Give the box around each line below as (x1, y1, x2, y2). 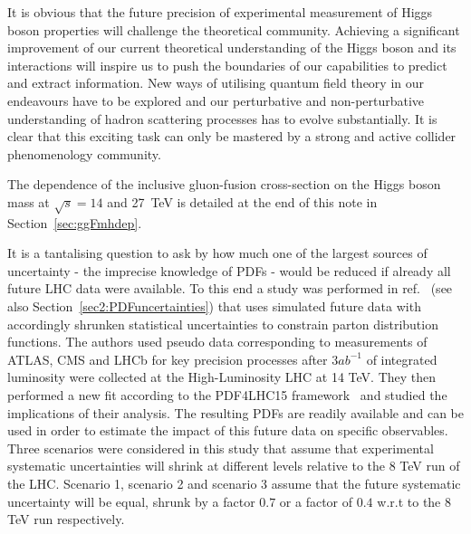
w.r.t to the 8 (377, 491, 451, 510)
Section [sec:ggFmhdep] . (7, 213, 142, 232)
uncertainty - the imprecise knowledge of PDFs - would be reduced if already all (7, 261, 451, 280)
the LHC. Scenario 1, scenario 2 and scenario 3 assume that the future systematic (7, 474, 461, 493)
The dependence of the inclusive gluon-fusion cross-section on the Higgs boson (7, 175, 441, 194)
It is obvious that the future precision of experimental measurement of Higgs (7, 3, 433, 21)
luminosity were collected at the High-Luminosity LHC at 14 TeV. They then (7, 367, 437, 386)
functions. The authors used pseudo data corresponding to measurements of (7, 332, 428, 351)
